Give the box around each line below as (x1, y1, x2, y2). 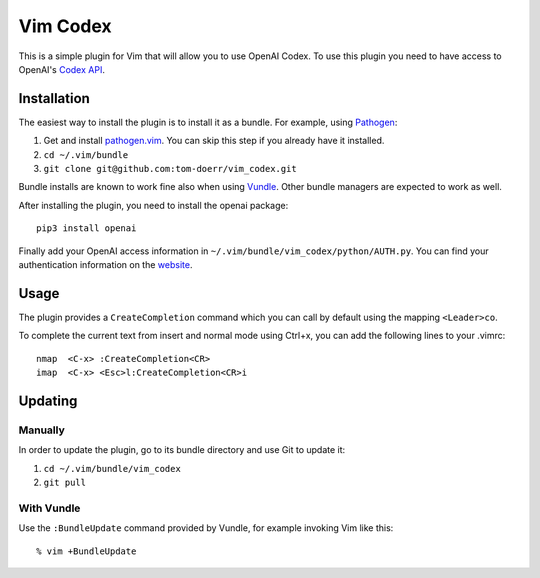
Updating (18, 392, 78, 409)
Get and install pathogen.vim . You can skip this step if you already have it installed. (43, 135, 385, 147)
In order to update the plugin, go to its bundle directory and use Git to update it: (18, 444, 346, 456)
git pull (43, 476, 87, 488)
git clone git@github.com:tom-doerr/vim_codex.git (43, 163, 297, 175)
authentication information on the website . (18, 258, 193, 270)
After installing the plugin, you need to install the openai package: (18, 199, 289, 211)
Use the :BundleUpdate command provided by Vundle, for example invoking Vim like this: (18, 522, 394, 534)
